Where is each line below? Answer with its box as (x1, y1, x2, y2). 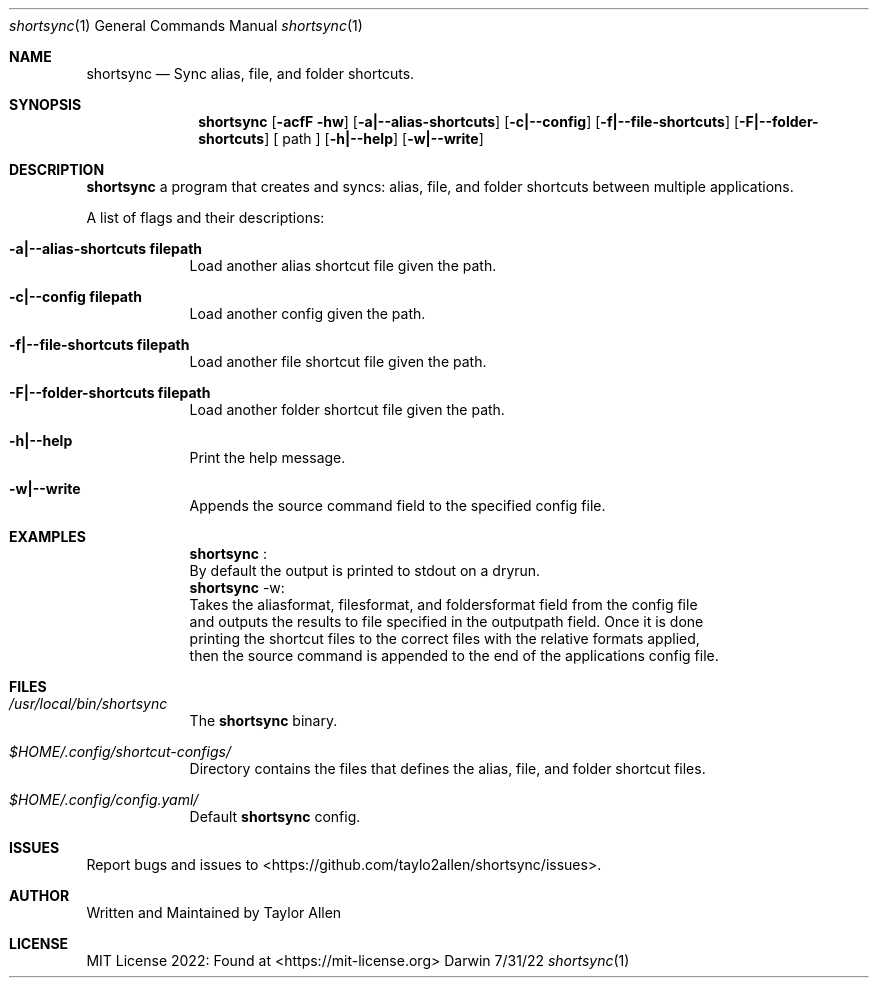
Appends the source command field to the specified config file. (189, 497, 606, 514)
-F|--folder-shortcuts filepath (9, 384, 211, 401)
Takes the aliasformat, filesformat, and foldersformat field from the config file (189, 596, 698, 613)
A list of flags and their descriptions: (86, 209, 325, 226)
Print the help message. (189, 449, 346, 466)
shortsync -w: (189, 579, 285, 596)
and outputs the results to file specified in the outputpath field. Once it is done (189, 613, 704, 630)
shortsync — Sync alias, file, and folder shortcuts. (86, 65, 415, 82)
